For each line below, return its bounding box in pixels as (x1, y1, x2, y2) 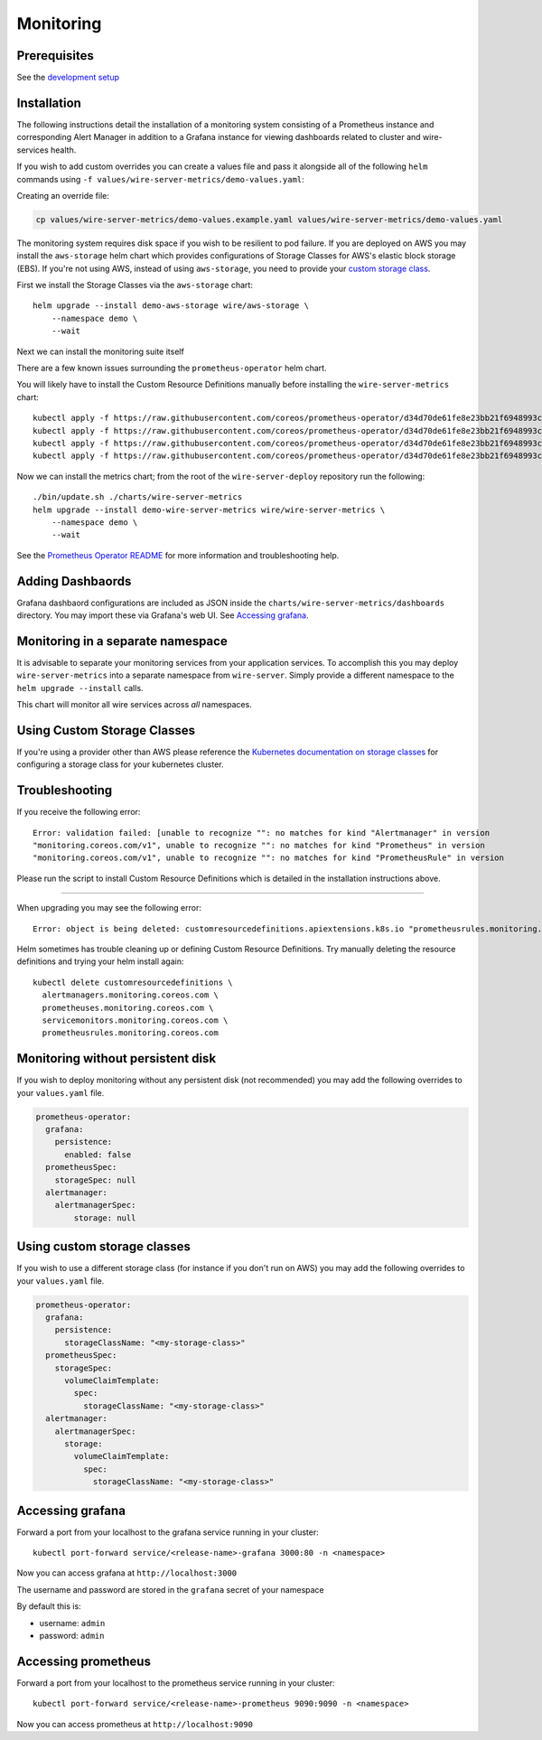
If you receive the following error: (16, 807, 141, 818)
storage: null (73, 1212, 136, 1223)
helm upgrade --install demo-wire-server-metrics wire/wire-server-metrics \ (33, 504, 386, 515)
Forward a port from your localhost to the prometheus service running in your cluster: (16, 1677, 335, 1689)
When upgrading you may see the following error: (16, 903, 202, 913)
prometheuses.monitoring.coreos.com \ (42, 1003, 214, 1013)
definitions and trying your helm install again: (16, 956, 184, 967)
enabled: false (64, 1149, 132, 1160)
